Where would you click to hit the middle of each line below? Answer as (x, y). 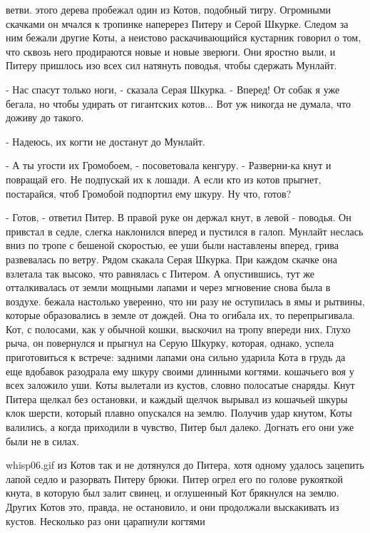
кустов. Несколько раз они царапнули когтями (106, 521)
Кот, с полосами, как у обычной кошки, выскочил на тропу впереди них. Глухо (178, 329)
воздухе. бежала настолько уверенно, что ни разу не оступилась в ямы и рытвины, (185, 301)
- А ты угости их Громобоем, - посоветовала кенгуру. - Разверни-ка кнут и (169, 165)
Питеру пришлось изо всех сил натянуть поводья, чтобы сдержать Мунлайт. (171, 65)
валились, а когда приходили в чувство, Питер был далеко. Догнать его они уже (180, 427)
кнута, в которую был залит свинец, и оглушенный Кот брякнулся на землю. (173, 493)
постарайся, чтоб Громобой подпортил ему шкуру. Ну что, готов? (149, 193)
